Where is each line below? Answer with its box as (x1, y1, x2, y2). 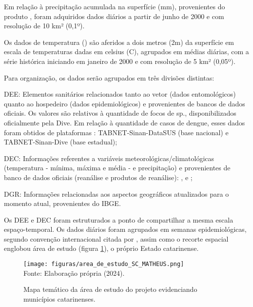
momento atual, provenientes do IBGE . (4, 198, 121, 208)
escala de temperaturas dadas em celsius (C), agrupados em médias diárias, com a (4, 46, 249, 57)
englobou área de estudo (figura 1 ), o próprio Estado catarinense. (4, 243, 199, 253)
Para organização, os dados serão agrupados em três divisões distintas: (4, 72, 214, 82)
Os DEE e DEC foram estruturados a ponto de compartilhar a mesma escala (4, 214, 234, 225)
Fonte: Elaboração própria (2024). (23, 267, 125, 278)
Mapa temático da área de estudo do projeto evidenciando (23, 284, 197, 294)
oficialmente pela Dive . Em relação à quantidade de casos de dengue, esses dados (4, 117, 245, 127)
